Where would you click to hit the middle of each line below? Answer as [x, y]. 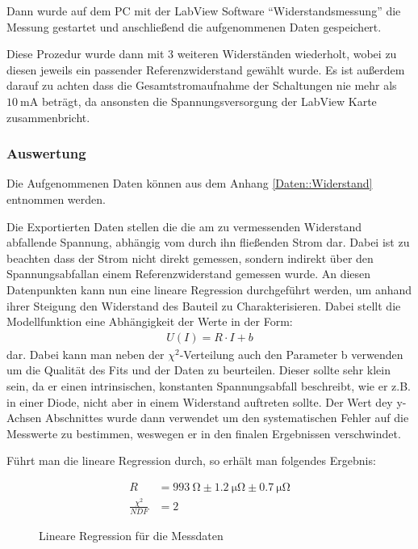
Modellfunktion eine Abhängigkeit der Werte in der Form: [150, 321]
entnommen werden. [56, 198]
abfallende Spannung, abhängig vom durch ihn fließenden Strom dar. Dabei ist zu [208, 242]
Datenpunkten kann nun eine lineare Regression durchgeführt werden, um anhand [209, 289]
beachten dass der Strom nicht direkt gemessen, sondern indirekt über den [190, 258]
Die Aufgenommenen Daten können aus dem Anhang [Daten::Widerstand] [190, 183]
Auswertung [46, 153]
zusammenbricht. [48, 117]
